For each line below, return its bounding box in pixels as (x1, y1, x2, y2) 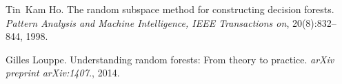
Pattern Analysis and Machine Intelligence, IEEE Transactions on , (6, 15, 290, 30)
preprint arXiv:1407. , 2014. (6, 65, 120, 80)
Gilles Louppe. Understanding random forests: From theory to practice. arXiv (6, 52, 334, 66)
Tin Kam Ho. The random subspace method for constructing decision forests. (6, 2, 334, 16)
